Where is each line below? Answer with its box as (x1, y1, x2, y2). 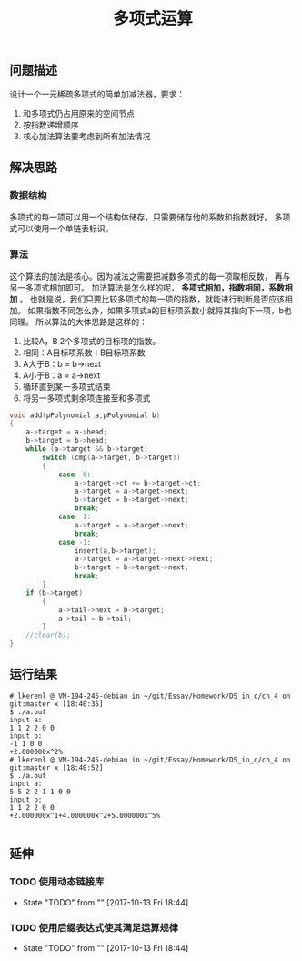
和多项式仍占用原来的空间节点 (22, 107, 135, 118)
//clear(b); (25, 630, 71, 640)
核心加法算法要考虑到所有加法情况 (22, 130, 151, 141)
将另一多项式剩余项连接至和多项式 (22, 393, 151, 404)
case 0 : (57, 470, 92, 479)
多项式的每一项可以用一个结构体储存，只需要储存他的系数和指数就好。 (9, 211, 273, 223)
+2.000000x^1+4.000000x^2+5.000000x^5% (9, 811, 161, 820)
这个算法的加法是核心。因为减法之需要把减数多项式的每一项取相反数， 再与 (9, 271, 291, 281)
